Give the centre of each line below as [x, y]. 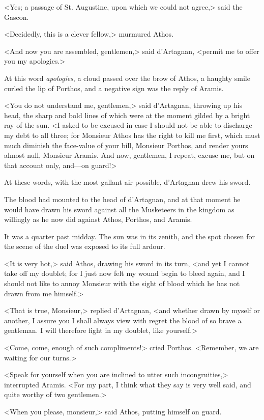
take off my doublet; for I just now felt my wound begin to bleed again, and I [125, 273]
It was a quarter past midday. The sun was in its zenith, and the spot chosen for [129, 236]
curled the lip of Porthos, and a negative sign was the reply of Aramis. [114, 88]
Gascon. [17, 17]
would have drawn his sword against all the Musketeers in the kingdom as [119, 209]
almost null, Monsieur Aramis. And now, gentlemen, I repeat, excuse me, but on [129, 155]
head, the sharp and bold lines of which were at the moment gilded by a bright [127, 115]
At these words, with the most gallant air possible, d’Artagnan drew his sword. [127, 182]
